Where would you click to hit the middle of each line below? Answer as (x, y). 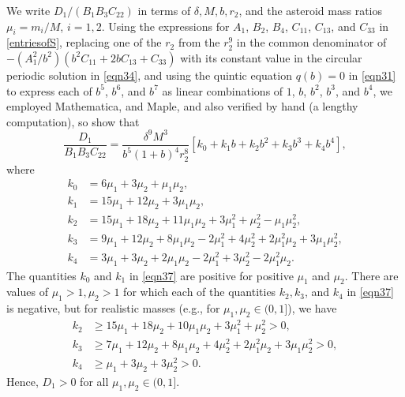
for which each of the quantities (200, 292)
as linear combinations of (223, 90)
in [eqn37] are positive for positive (211, 275)
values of (27, 292)
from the (199, 42)
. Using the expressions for (165, 26)
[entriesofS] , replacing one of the (84, 42)
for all (94, 381)
